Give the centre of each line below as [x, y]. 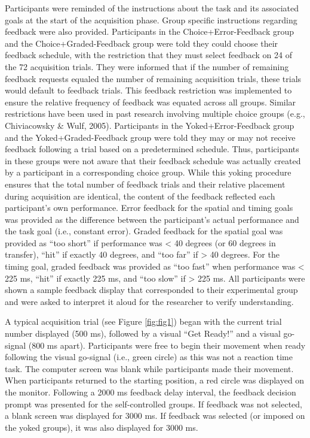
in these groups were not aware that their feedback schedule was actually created [153, 160]
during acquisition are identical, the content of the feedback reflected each [140, 196]
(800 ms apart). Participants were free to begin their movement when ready [167, 345]
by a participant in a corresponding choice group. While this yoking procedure [148, 172]
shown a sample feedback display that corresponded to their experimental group [151, 290]
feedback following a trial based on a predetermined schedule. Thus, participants [152, 149]
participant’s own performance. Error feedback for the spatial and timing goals [149, 208]
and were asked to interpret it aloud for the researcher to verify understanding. [149, 301]
